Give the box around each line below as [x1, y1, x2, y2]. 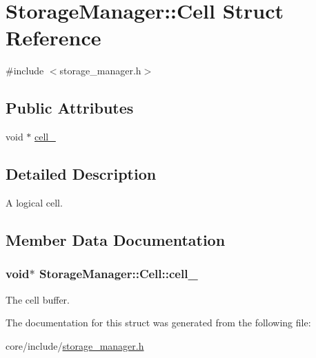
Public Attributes [6, 97, 134, 118]
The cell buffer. [6, 292, 70, 306]
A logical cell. [6, 195, 63, 209]
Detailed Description [6, 163, 157, 185]
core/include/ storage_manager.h [6, 338, 144, 352]
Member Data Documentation [6, 229, 226, 250]
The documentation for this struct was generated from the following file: [6, 315, 311, 330]
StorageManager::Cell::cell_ [39, 265, 198, 282]
